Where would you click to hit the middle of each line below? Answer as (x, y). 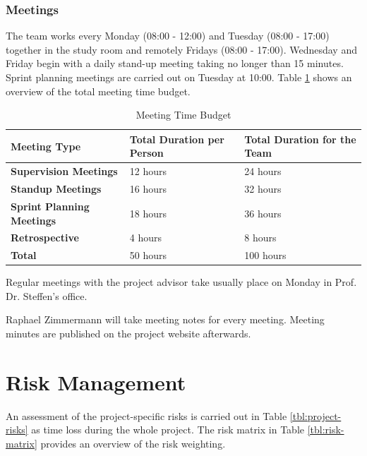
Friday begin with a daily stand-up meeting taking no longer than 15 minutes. (175, 63)
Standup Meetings (56, 189)
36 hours (263, 213)
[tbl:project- (315, 415)
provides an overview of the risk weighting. (133, 443)
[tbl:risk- (326, 430)
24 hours (263, 171)
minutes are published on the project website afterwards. (128, 334)
